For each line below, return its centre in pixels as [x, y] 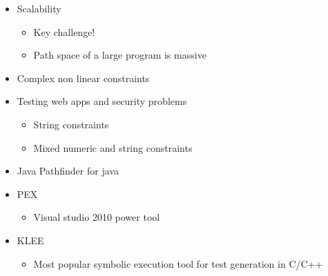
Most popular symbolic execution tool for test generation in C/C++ [178, 263]
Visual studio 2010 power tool [97, 217]
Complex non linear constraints [83, 78]
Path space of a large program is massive [120, 55]
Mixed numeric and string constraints [113, 147]
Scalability [39, 8]
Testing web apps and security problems [102, 101]
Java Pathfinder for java [68, 171]
